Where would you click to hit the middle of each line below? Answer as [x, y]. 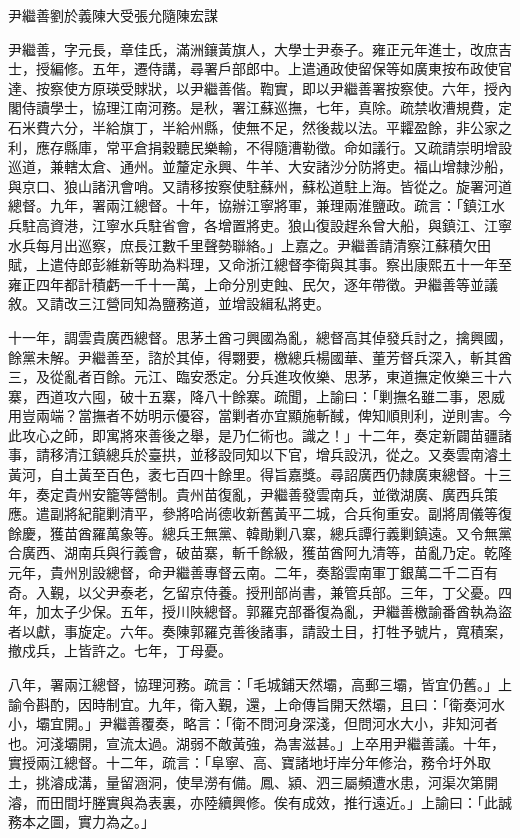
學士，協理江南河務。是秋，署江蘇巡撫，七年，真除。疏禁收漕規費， [273, 107]
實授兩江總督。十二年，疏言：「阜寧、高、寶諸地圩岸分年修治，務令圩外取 [249, 762]
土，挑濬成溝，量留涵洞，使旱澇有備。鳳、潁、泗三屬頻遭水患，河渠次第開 [253, 781]
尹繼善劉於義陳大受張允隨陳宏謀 [113, 15]
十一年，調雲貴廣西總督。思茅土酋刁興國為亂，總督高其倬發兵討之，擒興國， [260, 336]
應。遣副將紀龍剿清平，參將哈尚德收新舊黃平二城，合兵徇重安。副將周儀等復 [260, 513]
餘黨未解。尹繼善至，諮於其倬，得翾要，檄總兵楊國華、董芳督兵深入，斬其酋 [260, 356]
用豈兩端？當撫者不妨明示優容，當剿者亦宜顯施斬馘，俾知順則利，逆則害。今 [260, 415]
